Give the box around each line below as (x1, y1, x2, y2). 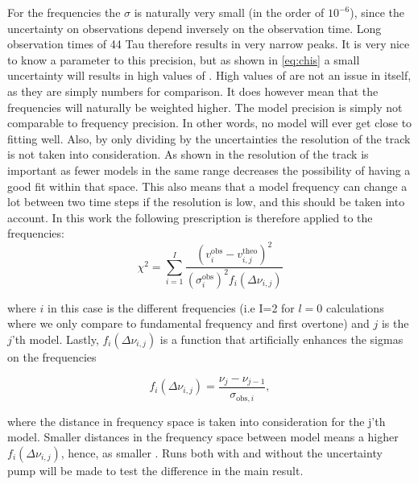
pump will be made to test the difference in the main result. (7, 461, 304, 478)
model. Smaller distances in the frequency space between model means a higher (7, 428, 399, 445)
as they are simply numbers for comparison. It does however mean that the (7, 82, 379, 99)
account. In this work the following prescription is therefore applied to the (7, 209, 373, 225)
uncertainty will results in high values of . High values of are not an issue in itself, (7, 67, 412, 84)
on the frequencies (7, 348, 97, 365)
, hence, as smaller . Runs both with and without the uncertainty (60, 444, 383, 461)
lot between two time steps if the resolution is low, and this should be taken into (7, 193, 405, 210)
